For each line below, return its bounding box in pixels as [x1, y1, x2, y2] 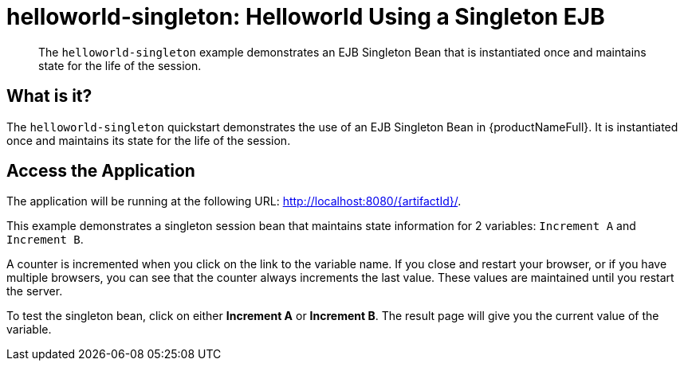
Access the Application [6, 161, 195, 182]
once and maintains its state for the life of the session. [6, 133, 291, 147]
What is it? [6, 86, 92, 107]
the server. [6, 284, 63, 299]
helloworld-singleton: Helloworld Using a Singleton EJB [6, 3, 605, 30]
